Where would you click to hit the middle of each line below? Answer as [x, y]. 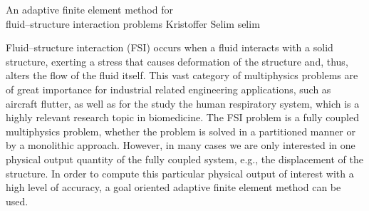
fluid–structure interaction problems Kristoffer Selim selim [133, 23]
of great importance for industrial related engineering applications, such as [168, 89]
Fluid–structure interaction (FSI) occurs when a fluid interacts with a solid [170, 47]
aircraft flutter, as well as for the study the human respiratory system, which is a [183, 103]
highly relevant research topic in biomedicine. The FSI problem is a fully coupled [182, 117]
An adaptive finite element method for [89, 9]
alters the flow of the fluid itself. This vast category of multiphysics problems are [182, 75]
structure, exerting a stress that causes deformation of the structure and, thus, [177, 61]
